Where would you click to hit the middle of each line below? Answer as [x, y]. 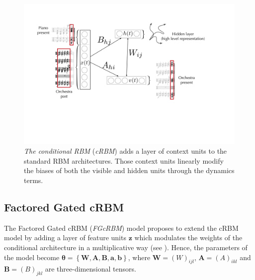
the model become [32, 257]
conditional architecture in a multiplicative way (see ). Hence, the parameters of [126, 247]
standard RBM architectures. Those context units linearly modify [124, 160]
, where [139, 257]
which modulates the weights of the [188, 237]
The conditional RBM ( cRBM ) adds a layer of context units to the [126, 151]
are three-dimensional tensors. [90, 269]
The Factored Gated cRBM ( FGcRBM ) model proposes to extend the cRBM [121, 228]
